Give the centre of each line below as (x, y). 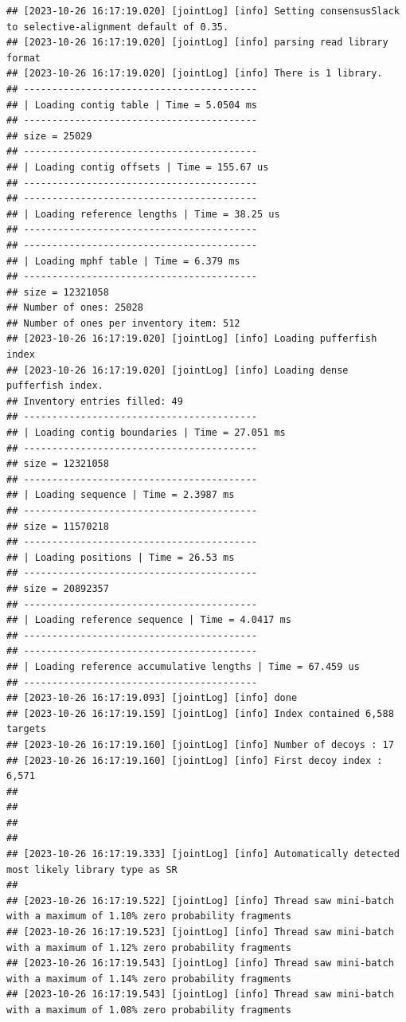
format (23, 58)
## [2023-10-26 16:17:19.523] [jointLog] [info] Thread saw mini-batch (200, 932)
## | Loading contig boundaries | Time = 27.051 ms (146, 433)
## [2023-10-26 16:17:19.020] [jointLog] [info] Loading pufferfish (192, 339)
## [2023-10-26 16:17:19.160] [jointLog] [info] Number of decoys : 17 (200, 744)
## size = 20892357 (58, 588)
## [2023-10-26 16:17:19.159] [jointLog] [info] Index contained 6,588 (200, 713)
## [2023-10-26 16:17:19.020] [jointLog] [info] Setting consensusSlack (203, 11)
